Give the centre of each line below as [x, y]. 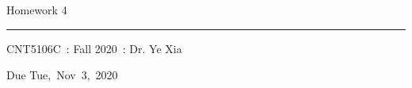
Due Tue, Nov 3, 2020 [62, 75]
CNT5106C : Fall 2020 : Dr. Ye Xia [94, 48]
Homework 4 [37, 10]
